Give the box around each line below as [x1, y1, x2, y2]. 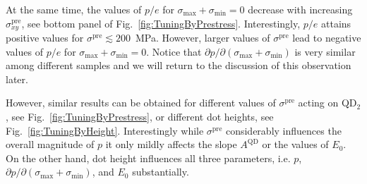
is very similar [294, 44, 356, 59]
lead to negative [292, 30, 361, 45]
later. [6, 71, 28, 86]
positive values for [6, 30, 84, 45]
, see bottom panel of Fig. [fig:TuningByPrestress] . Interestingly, [21, 16, 301, 30]
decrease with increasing [248, 2, 353, 16]
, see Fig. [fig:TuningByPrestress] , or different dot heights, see [6, 109, 274, 124]
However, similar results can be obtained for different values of [6, 95, 276, 110]
